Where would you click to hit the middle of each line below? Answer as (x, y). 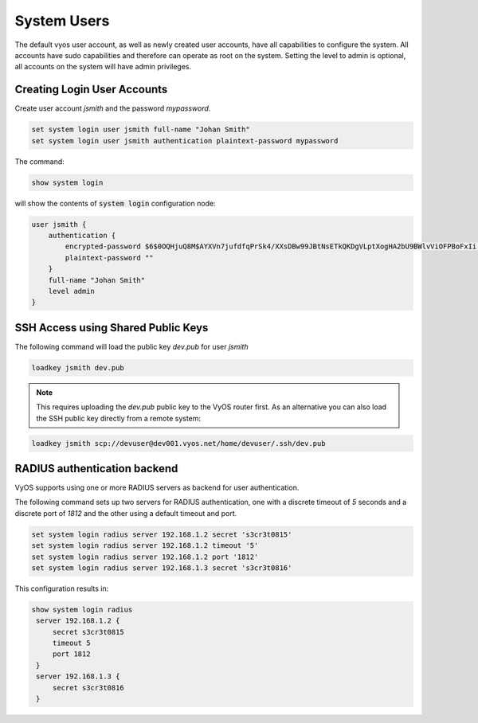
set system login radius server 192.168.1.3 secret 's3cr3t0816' (162, 568)
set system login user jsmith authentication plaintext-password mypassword (185, 141)
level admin (72, 291)
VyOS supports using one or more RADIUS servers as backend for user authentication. (157, 488)
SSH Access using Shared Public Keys (112, 328)
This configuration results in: (62, 588)
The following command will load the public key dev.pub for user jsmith (131, 346)
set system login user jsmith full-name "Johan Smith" (141, 130)
